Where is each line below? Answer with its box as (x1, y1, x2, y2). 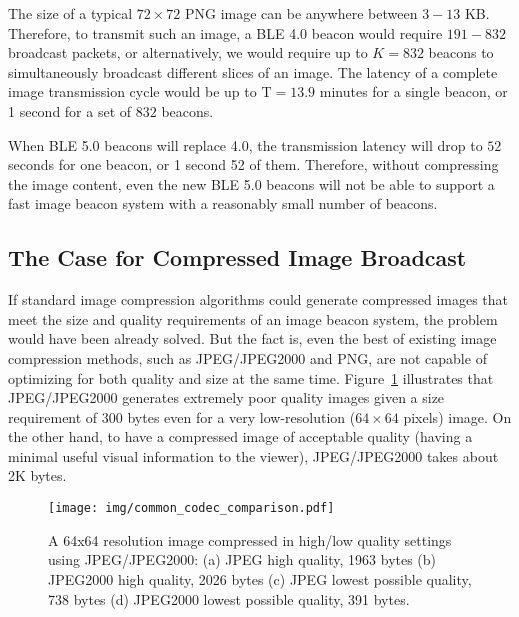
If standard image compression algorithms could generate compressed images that (8, 289, 509, 310)
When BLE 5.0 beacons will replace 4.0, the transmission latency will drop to (8, 134, 483, 155)
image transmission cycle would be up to (8, 81, 257, 102)
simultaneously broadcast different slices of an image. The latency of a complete (8, 61, 498, 82)
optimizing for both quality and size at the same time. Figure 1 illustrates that (8, 367, 494, 388)
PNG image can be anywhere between (185, 3, 418, 23)
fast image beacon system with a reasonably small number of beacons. (8, 193, 438, 214)
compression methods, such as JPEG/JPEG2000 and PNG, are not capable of (8, 347, 487, 368)
